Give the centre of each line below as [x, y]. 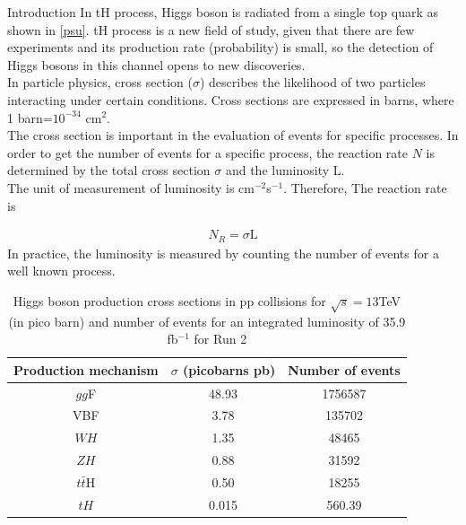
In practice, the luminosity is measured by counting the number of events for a [223, 253]
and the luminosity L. [285, 170]
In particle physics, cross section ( [100, 82]
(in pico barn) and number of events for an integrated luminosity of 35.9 [207, 321]
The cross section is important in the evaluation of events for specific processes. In [233, 135]
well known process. [61, 271]
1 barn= [30, 117]
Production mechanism [86, 369]
